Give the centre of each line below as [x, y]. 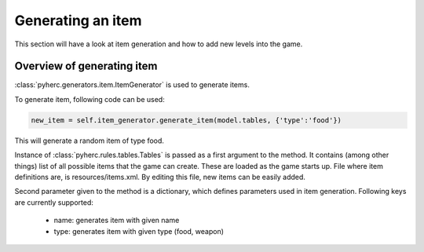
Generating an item [78, 20]
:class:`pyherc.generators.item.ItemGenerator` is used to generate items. [132, 85]
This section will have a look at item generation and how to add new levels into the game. [159, 44]
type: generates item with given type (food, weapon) [139, 231]
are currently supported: [54, 202]
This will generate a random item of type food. [90, 141]
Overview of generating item [86, 66]
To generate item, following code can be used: [90, 99]
